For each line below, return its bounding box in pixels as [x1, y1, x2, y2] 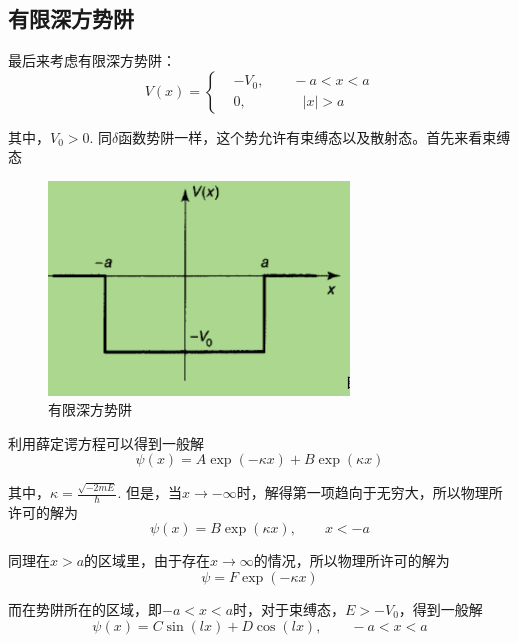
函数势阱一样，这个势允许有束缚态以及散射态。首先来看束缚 [118, 126, 511, 147]
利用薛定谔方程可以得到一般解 [8, 432, 204, 453]
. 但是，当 [117, 482, 183, 502]
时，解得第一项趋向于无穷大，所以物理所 [236, 482, 503, 502]
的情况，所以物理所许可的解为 [253, 550, 450, 571]
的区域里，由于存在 [84, 550, 211, 571]
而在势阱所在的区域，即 [8, 599, 162, 620]
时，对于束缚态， [233, 599, 346, 620]
